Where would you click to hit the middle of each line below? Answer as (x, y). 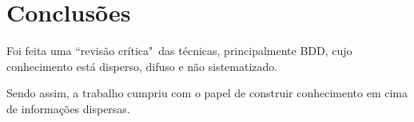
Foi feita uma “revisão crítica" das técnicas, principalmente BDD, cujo (179, 51)
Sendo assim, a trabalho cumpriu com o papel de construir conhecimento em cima (207, 93)
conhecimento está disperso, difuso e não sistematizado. (142, 66)
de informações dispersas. (68, 108)
